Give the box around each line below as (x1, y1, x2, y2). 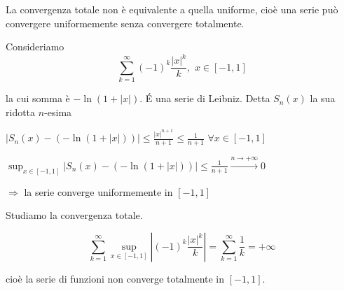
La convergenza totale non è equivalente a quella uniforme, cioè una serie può (6, 2, 338, 16)
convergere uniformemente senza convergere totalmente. (6, 15, 245, 30)
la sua (310, 91, 336, 106)
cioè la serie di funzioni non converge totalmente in (6, 271, 225, 285)
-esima (44, 104, 72, 119)
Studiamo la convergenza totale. (6, 208, 143, 222)
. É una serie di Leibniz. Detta (139, 91, 270, 106)
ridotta (6, 104, 36, 119)
